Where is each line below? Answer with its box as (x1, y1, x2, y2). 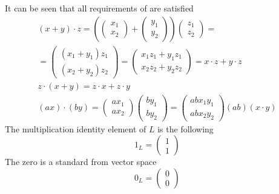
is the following (157, 122, 214, 135)
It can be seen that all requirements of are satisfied (5, 2, 194, 14)
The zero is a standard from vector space (5, 155, 157, 168)
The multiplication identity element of (5, 122, 146, 135)
